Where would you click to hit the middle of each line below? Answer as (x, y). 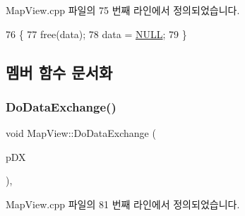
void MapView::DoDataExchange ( (81, 133)
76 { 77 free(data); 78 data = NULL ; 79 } (96, 34)
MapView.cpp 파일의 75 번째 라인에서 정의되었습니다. (123, 10)
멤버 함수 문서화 (59, 72)
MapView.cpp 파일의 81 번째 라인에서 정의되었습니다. (123, 204)
